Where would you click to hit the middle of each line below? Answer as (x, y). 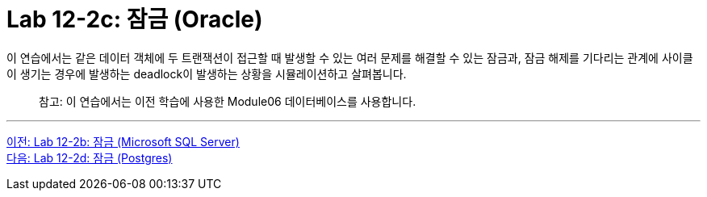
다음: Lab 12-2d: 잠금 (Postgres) (90, 157)
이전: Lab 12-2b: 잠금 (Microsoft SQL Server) (123, 141)
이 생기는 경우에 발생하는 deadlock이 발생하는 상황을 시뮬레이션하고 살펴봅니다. (207, 73)
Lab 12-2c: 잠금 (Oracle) (135, 19)
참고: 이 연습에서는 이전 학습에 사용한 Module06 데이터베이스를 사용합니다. (228, 101)
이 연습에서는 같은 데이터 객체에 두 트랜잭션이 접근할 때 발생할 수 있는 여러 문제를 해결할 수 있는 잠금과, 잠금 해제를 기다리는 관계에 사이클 (350, 57)
